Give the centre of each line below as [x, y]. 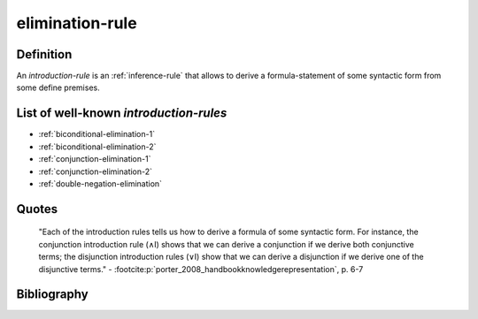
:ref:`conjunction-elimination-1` [95, 159]
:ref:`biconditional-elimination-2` [97, 147]
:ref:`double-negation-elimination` [100, 183]
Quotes [37, 209]
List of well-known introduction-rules [122, 114]
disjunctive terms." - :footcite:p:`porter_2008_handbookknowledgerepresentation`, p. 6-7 [201, 269]
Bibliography [52, 295]
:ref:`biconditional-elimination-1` [96, 134]
